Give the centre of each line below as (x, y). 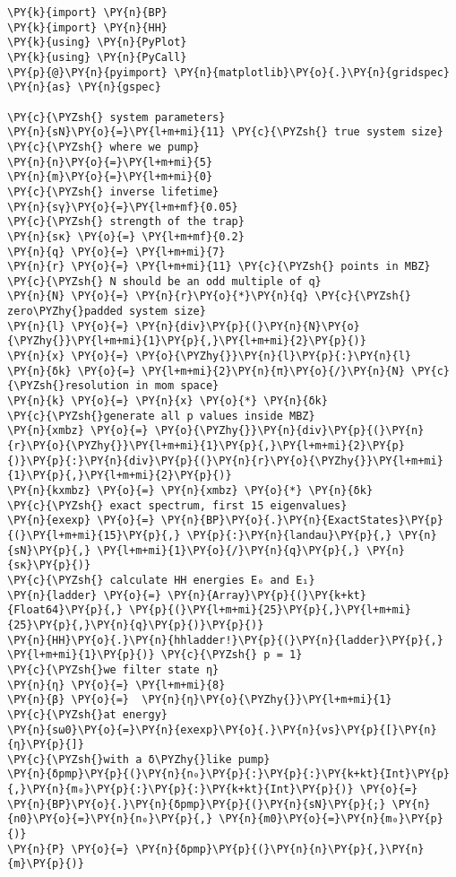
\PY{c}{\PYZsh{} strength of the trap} (126, 222)
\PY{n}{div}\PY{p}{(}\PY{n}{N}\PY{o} (248, 326)
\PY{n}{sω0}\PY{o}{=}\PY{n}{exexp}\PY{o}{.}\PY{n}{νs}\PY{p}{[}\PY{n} (222, 729)
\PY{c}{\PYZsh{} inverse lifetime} (113, 191)
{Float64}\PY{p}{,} (65, 610)
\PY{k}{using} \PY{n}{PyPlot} (97, 43)
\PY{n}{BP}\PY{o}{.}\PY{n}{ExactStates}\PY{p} (302, 521)
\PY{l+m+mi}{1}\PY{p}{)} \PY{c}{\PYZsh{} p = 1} (155, 655)
